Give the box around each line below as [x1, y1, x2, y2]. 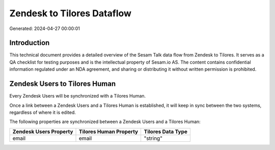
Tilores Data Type [144, 128, 188, 135]
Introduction [9, 39, 50, 47]
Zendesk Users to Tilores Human [9, 79, 116, 88]
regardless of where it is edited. [9, 109, 76, 115]
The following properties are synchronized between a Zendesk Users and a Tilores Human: [9, 118, 201, 125]
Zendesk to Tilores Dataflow [9, 8, 132, 19]
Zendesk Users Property [12, 128, 73, 135]
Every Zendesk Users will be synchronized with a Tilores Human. [9, 93, 146, 99]
